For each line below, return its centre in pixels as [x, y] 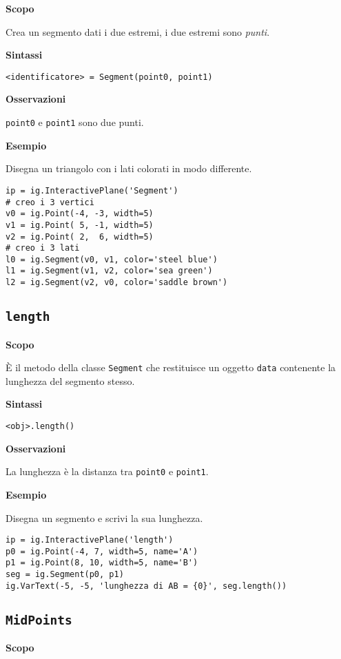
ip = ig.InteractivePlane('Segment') [92, 190]
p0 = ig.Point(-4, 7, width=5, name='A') [102, 551]
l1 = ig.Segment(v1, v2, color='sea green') [109, 271]
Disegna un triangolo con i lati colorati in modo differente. [129, 168]
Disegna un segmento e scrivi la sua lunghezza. [104, 517]
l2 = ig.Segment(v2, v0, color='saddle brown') [117, 283]
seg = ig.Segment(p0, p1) [65, 575]
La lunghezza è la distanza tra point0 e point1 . [107, 471]
